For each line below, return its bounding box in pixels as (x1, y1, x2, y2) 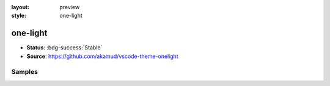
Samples (11, 68, 38, 76)
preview (59, 4, 80, 10)
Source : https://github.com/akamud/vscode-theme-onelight (26, 52, 178, 60)
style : (11, 12, 27, 20)
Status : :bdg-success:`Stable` (26, 44, 103, 51)
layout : (11, 4, 30, 10)
